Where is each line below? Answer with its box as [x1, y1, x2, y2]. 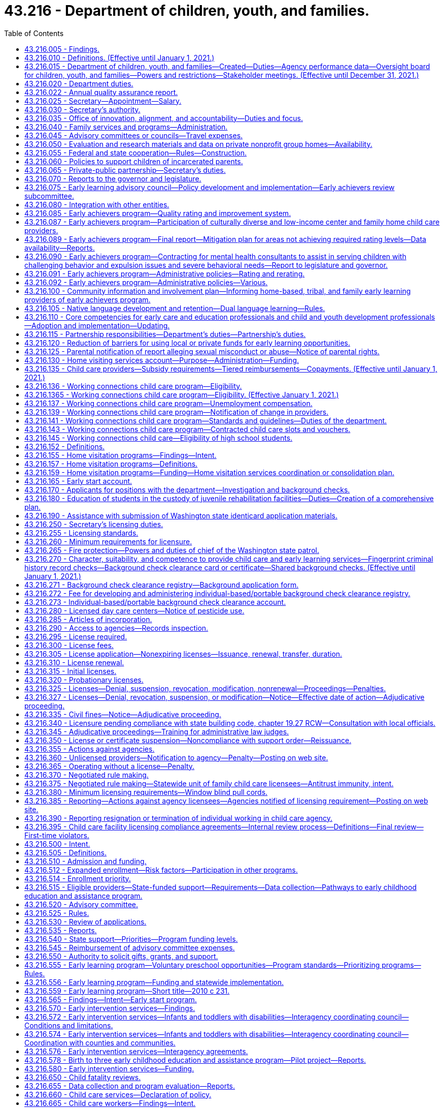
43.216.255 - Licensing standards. [24, 528, 139, 537]
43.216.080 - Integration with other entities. [24, 200, 169, 209]
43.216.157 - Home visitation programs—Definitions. [24, 459, 198, 468]
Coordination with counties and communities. [24, 1038, 176, 1047]
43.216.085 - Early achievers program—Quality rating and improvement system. [24, 208, 291, 218]
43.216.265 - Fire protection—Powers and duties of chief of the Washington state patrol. [24, 545, 319, 555]
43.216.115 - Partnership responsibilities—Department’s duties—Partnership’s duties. [24, 329, 306, 338]
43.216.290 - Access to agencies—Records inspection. [24, 623, 209, 632]
